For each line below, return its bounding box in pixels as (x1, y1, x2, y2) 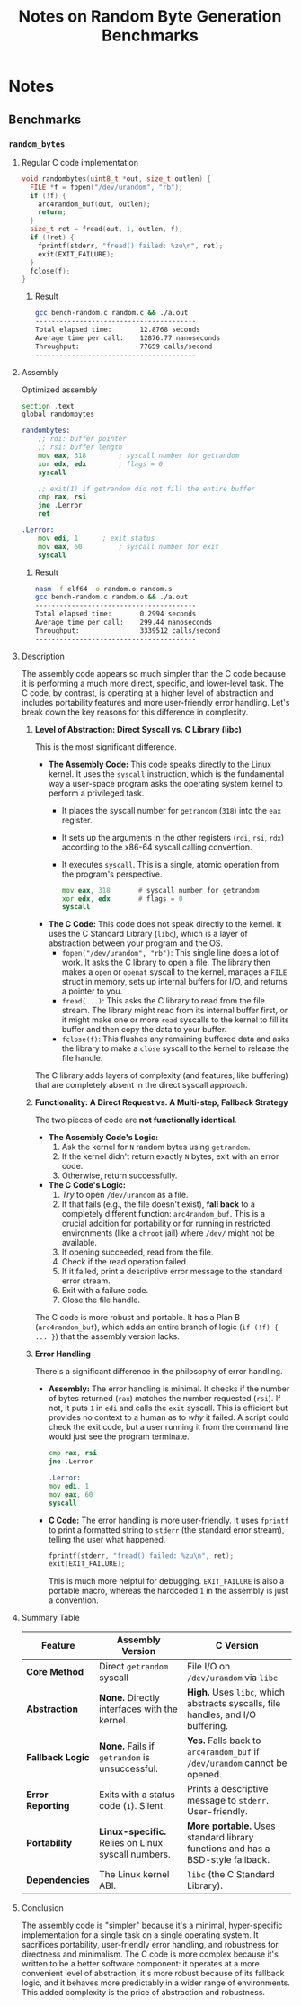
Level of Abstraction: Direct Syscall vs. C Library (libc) (34, 724, 242, 734)
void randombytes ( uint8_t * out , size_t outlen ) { (21, 174, 212, 184)
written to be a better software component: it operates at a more (21, 1958, 260, 1969)
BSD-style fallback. (186, 1854, 270, 1867)
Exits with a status (99, 1788, 176, 1801)
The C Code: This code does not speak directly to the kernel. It (48, 919, 282, 930)
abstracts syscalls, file (186, 1697, 281, 1710)
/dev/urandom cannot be (186, 1757, 288, 1769)
